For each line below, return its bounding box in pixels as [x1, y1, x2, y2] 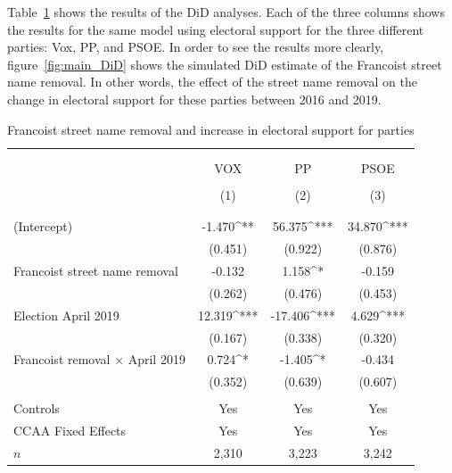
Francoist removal [13, 350, 111, 369]
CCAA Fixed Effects [13, 421, 127, 440]
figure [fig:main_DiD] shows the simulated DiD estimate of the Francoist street [7, 54, 442, 73]
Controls [13, 399, 60, 418]
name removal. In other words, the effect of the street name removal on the [7, 72, 417, 91]
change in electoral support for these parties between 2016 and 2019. [7, 89, 382, 108]
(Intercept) [13, 217, 73, 236]
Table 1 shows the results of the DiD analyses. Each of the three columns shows [7, 3, 445, 21]
